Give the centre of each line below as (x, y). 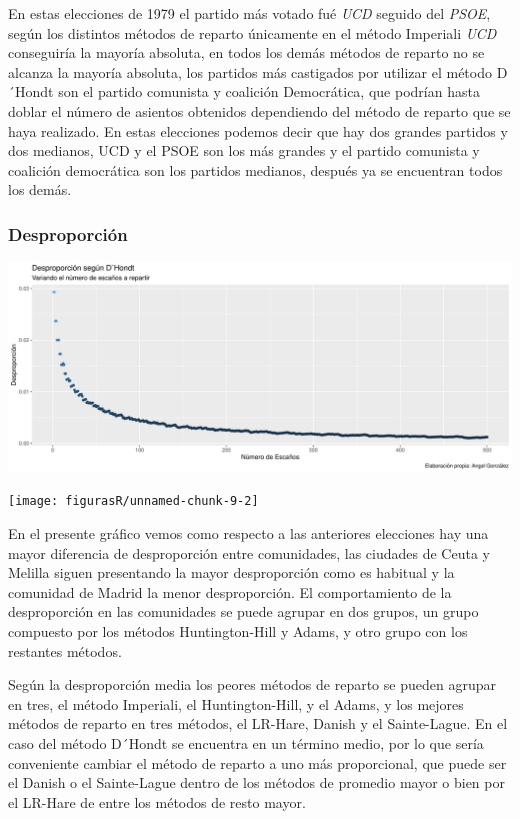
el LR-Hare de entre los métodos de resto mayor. (157, 801)
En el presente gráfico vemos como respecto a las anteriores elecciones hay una (248, 533)
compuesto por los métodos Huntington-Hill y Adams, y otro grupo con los (238, 631)
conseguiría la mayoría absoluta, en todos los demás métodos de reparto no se (246, 52)
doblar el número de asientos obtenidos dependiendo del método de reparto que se (259, 110)
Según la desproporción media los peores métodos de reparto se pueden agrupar (252, 684)
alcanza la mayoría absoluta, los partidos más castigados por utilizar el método (250, 71)
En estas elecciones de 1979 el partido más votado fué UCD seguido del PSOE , (249, 13)
